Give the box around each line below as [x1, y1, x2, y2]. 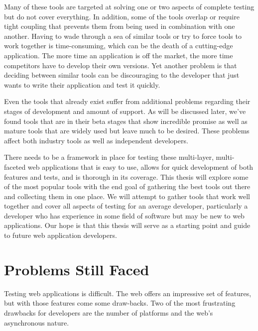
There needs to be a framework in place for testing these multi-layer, [4, 152, 214, 162]
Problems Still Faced [4, 259, 149, 279]
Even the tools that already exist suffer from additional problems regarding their [4, 96, 251, 107]
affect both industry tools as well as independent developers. [4, 135, 188, 145]
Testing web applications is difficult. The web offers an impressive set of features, [4, 288, 252, 298]
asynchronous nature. [4, 317, 69, 328]
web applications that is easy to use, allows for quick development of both [27, 161, 254, 172]
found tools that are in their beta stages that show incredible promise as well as [4, 115, 248, 126]
